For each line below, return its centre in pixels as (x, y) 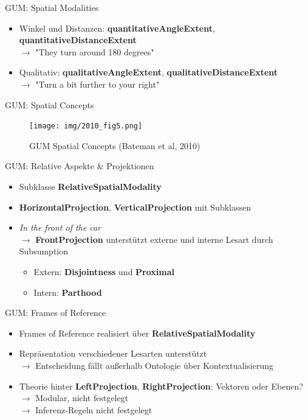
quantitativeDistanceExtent (78, 40)
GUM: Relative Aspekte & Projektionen (80, 166)
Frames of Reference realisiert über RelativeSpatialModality (137, 333)
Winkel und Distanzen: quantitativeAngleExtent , (117, 28)
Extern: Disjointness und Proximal (104, 271)
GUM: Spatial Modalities (52, 7)
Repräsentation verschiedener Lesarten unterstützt (113, 353)
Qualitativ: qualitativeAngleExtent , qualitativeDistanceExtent (149, 72)
